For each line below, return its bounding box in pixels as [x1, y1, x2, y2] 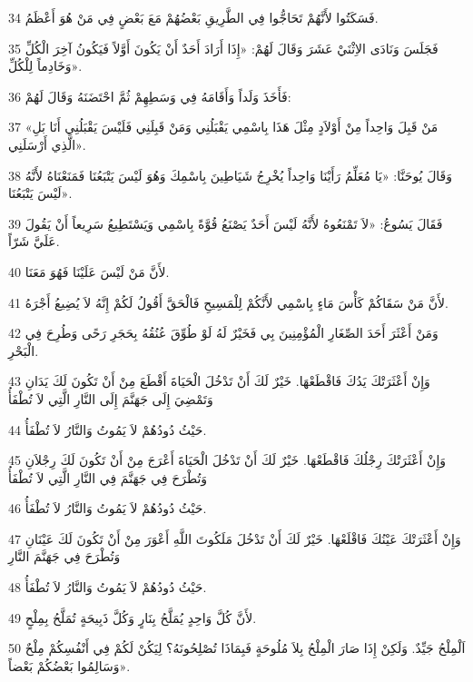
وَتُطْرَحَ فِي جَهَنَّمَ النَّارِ [8, 547, 121, 566]
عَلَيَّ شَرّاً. [8, 232, 60, 251]
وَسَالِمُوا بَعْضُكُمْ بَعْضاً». [8, 656, 131, 675]
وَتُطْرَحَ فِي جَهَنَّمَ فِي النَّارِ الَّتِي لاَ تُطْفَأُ [8, 468, 208, 487]
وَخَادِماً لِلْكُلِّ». [8, 56, 83, 75]
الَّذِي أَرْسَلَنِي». [8, 134, 86, 153]
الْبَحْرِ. [8, 341, 39, 360]
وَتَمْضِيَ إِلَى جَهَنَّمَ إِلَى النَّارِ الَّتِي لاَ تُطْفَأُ [8, 389, 213, 408]
